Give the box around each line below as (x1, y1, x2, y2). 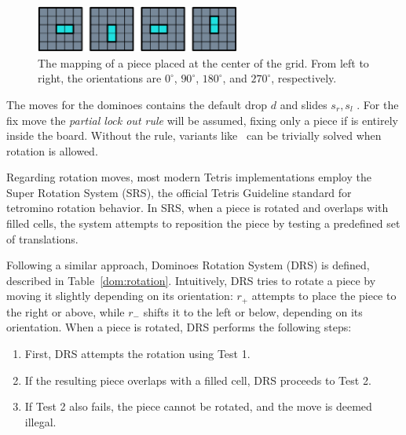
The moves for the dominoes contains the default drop (6, 96, 268, 112)
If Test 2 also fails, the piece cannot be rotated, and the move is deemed (24, 398, 372, 415)
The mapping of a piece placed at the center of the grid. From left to (38, 54, 369, 71)
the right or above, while (6, 303, 125, 320)
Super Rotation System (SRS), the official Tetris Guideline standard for (6, 184, 352, 200)
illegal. (24, 413, 57, 430)
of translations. (6, 230, 79, 247)
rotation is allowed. (6, 142, 98, 159)
